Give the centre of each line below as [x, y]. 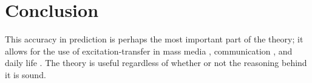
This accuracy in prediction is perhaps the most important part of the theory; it [154, 39]
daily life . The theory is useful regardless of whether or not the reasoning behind [156, 63]
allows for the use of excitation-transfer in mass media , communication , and [149, 51]
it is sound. [25, 74]
